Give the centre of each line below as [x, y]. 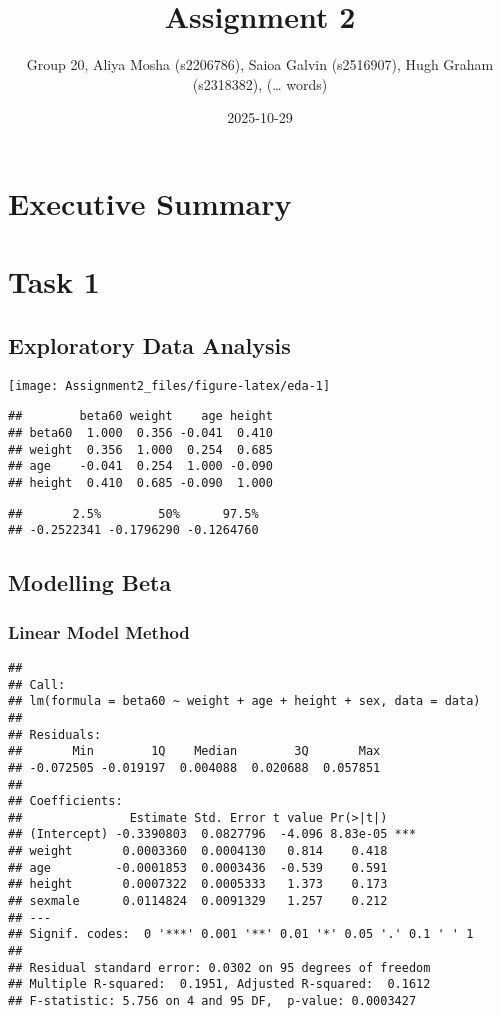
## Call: [37, 684]
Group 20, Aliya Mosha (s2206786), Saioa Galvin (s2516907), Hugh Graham [260, 64]
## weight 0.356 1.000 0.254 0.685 [140, 449]
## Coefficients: [65, 801]
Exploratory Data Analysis [149, 344]
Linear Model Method [99, 631]
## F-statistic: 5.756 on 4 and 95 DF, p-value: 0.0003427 [212, 1001]
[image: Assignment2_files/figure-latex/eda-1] [169, 385]
